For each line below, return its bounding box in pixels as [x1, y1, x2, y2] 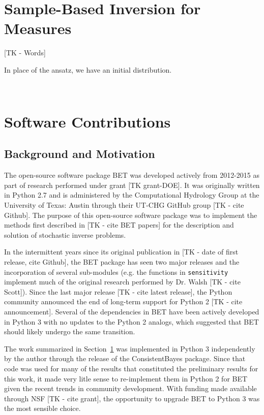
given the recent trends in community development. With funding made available [4, 383, 257, 394]
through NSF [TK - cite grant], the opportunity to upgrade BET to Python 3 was [4, 393, 260, 403]
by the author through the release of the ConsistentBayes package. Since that [4, 353, 246, 364]
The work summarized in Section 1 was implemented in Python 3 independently [4, 343, 255, 354]
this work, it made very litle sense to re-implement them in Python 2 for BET [4, 373, 248, 384]
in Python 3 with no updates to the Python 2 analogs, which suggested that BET [4, 316, 259, 327]
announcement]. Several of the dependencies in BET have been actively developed [4, 306, 259, 317]
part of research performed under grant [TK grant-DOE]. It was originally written [4, 179, 260, 190]
